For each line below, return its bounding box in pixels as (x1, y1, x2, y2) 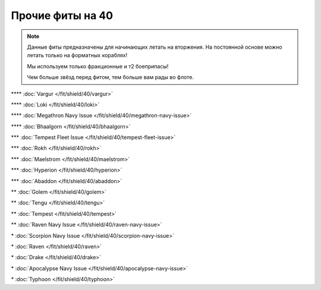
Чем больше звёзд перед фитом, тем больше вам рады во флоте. (27, 74, 194, 81)
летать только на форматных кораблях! (27, 52, 128, 59)
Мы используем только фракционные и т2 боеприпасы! (27, 62, 169, 70)
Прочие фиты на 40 (11, 9, 113, 22)
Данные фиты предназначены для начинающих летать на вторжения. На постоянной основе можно (27, 43, 282, 51)
